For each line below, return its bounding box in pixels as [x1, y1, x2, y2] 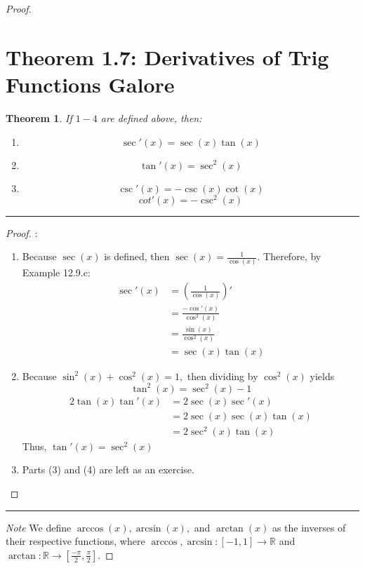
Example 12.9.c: [22, 265, 91, 280]
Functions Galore [6, 69, 175, 98]
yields [310, 368, 335, 383]
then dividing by [187, 368, 258, 383]
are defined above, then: [100, 110, 202, 125]
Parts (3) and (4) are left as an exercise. [22, 462, 194, 477]
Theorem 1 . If [6, 110, 72, 125]
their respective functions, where [6, 534, 145, 548]
